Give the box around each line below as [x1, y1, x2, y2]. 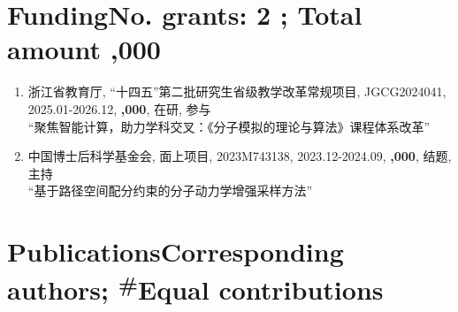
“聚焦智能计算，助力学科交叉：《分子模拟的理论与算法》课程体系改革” [27, 117, 431, 135]
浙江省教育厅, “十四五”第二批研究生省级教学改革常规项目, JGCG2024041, [27, 82, 447, 101]
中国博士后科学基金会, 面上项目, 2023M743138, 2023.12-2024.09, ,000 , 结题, [27, 147, 452, 165]
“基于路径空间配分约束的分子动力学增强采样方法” [27, 181, 313, 200]
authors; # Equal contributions [7, 268, 384, 308]
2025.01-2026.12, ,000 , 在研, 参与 [27, 99, 211, 118]
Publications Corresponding [7, 233, 344, 270]
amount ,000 [7, 31, 161, 67]
